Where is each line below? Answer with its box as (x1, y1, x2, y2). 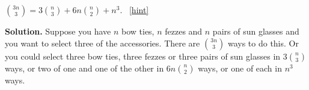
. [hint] (120, 4, 149, 15)
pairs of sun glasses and (212, 25, 299, 37)
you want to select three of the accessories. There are (5, 36, 200, 49)
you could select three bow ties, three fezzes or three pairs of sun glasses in (5, 49, 281, 62)
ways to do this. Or (227, 36, 299, 49)
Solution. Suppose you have (5, 25, 111, 37)
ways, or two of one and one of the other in (5, 61, 164, 74)
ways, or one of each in (198, 61, 282, 74)
